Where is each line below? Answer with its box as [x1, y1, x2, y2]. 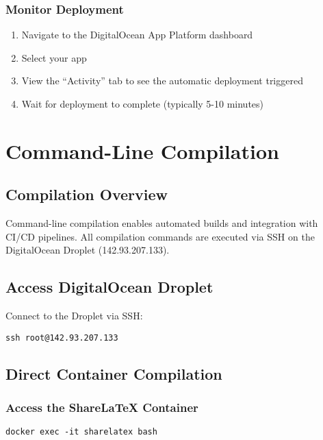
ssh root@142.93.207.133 [5, 332, 118, 343]
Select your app [21, 50, 87, 64]
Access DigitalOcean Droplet [5, 276, 214, 297]
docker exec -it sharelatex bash [5, 427, 157, 437]
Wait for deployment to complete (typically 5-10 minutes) [21, 97, 264, 110]
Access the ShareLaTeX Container [5, 399, 198, 416]
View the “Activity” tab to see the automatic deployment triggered [21, 73, 303, 88]
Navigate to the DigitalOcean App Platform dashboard [21, 27, 253, 42]
